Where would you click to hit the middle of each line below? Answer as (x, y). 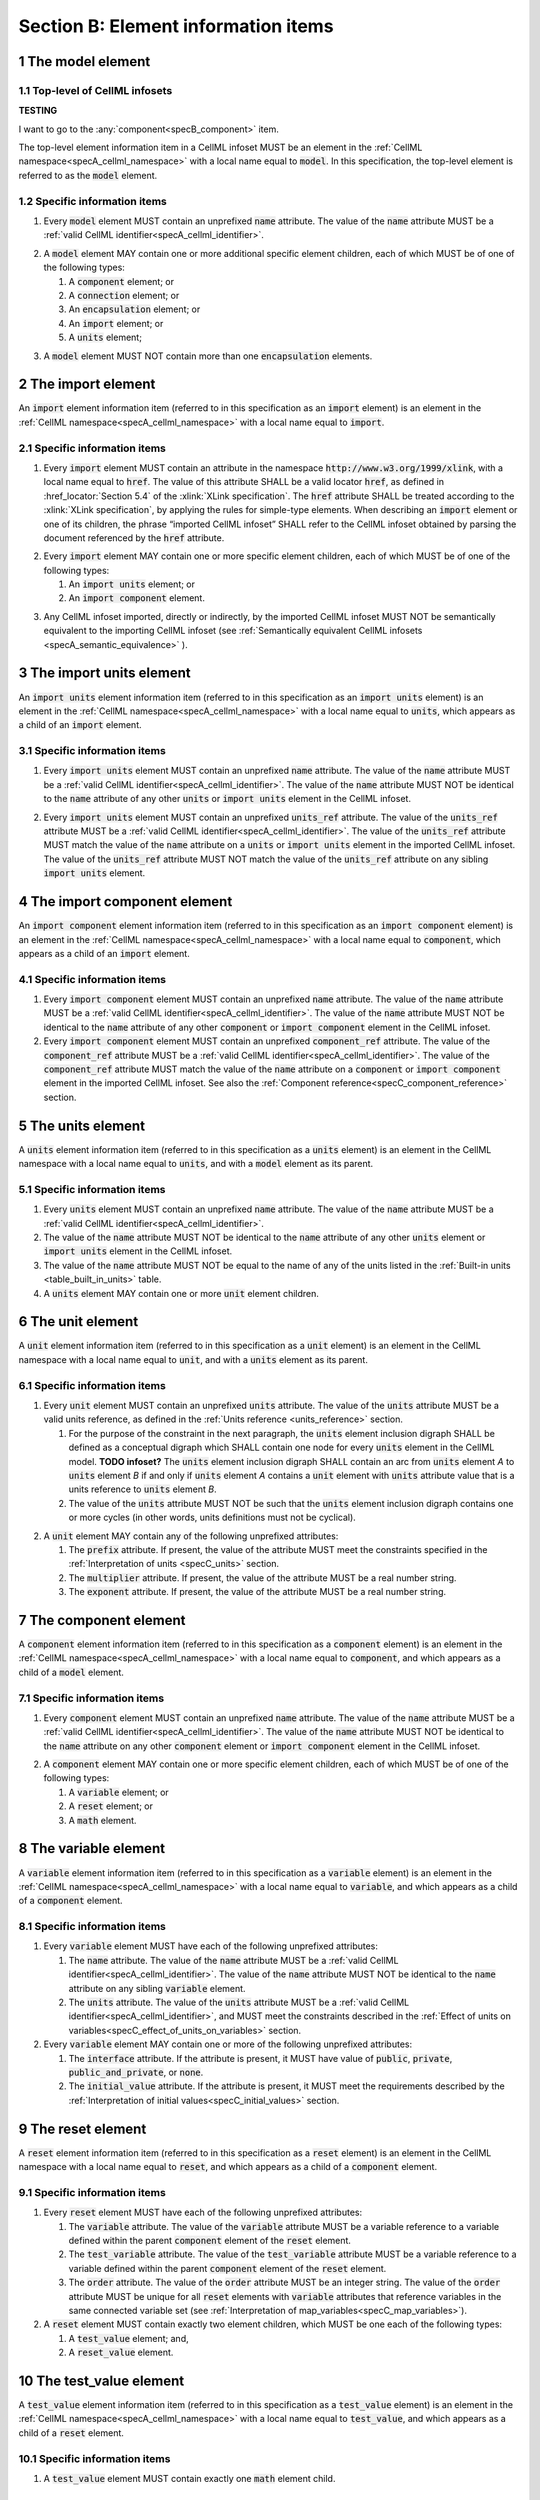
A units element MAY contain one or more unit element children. (181, 1293)
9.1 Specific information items (92, 2192)
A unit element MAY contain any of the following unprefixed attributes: (191, 1536)
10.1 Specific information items (94, 2458)
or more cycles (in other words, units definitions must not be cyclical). (212, 1517)
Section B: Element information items (176, 26)
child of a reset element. (71, 2432)
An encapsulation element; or (134, 309)
